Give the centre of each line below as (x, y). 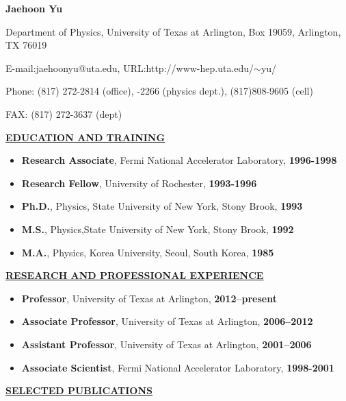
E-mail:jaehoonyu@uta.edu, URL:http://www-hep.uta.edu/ (130, 68)
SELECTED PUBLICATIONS (79, 390)
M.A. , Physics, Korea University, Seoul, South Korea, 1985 (148, 252)
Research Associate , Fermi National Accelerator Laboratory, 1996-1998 (179, 160)
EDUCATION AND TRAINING (85, 137)
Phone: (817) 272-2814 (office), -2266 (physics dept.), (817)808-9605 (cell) (159, 91)
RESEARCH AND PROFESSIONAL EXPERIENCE (135, 275)
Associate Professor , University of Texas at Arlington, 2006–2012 (167, 321)
